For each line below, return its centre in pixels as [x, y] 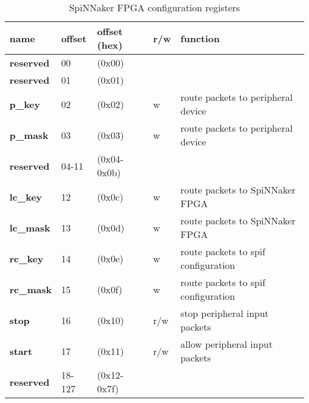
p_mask [29, 135]
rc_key [27, 258]
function [200, 38]
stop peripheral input [225, 313]
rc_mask [31, 289]
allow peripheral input [226, 344]
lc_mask [30, 227]
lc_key [26, 196]
